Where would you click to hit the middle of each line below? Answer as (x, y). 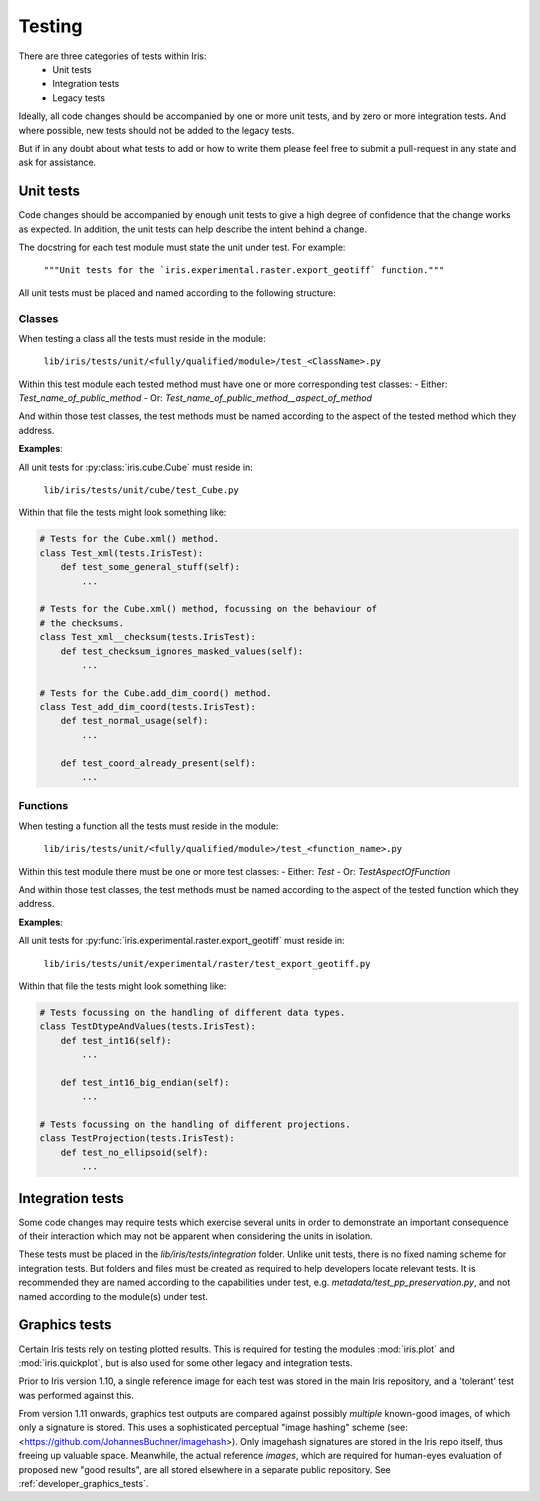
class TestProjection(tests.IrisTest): (137, 1138)
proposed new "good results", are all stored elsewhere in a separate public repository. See (204, 1469)
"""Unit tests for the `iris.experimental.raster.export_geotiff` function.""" (244, 270)
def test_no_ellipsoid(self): (134, 1152)
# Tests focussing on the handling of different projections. (195, 1124)
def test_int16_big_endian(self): (145, 1082)
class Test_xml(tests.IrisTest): (121, 553)
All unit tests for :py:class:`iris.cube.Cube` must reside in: (136, 467)
